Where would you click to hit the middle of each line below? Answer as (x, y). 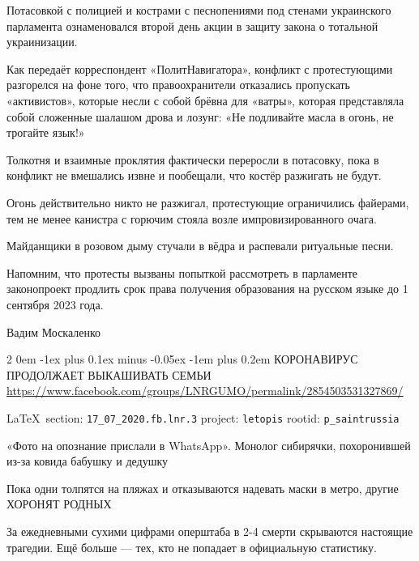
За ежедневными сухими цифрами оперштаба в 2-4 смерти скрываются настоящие (210, 531)
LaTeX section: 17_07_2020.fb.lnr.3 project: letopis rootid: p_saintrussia (203, 417)
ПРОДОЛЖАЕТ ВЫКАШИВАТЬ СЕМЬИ (109, 374)
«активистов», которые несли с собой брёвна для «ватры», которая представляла (205, 100)
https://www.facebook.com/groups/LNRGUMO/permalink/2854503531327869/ (205, 391)
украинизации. (42, 42)
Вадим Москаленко (54, 331)
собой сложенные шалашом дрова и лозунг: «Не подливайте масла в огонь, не (200, 116)
